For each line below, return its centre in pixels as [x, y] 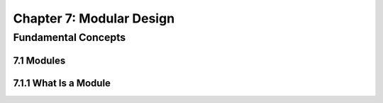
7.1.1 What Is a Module [62, 83]
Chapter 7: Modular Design [94, 18]
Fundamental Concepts [70, 37]
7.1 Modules [39, 60]
